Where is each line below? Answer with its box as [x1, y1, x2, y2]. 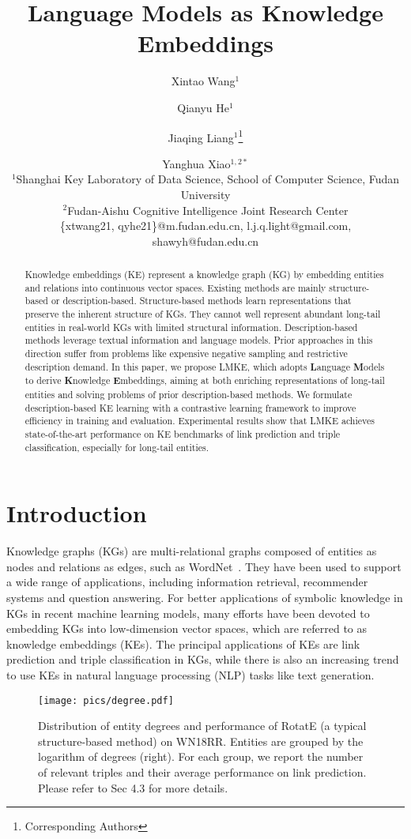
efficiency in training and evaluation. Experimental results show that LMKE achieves [25, 414, 375, 427]
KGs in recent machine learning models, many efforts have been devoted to [6, 604, 370, 621]
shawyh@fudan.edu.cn [152, 232, 259, 249]
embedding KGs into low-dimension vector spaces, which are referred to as [6, 620, 368, 637]
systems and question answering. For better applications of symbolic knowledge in [6, 589, 403, 606]
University [180, 186, 231, 202]
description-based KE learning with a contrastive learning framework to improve [25, 401, 356, 414]
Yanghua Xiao [162, 155, 231, 171]
